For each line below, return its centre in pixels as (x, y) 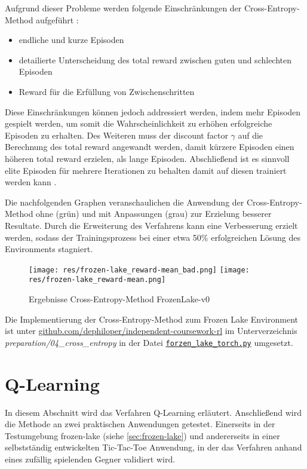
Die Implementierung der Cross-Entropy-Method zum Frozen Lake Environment (151, 319)
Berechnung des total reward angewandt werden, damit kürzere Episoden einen (150, 147)
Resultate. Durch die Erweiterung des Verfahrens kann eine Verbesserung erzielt (151, 225)
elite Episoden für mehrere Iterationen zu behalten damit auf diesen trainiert (146, 170)
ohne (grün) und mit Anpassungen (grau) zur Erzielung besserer (154, 214)
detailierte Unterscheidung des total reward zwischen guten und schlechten (155, 59)
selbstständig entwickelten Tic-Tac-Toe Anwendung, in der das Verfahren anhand (153, 447)
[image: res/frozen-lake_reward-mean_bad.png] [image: (139, 270)
